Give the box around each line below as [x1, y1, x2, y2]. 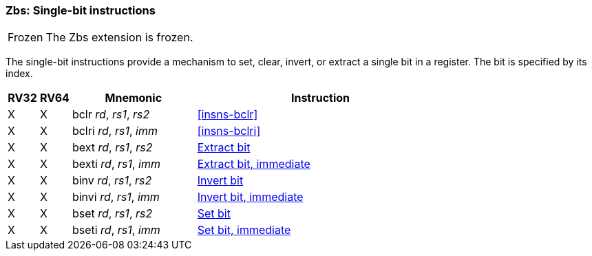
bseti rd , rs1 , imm [72, 223, 160, 237]
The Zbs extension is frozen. [45, 30, 193, 45]
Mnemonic [105, 91, 162, 105]
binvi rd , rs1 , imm [72, 190, 160, 204]
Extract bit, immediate [197, 157, 310, 171]
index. [6, 67, 33, 80]
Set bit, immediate [197, 223, 291, 237]
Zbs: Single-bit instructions [6, 3, 156, 17]
